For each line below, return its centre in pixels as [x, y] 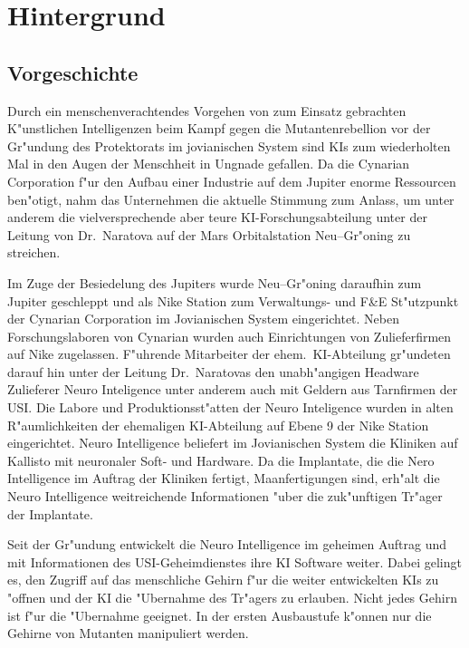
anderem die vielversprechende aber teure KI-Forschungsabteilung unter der [217, 217]
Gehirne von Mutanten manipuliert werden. [128, 633]
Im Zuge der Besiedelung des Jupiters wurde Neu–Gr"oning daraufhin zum [215, 282]
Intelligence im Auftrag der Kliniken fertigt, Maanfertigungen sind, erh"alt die [224, 478]
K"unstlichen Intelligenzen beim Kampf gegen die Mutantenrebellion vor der [219, 128]
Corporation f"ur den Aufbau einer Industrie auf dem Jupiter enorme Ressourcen [232, 181]
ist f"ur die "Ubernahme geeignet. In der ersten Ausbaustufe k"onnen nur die [220, 615]
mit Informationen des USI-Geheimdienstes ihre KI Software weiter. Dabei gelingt [234, 561]
